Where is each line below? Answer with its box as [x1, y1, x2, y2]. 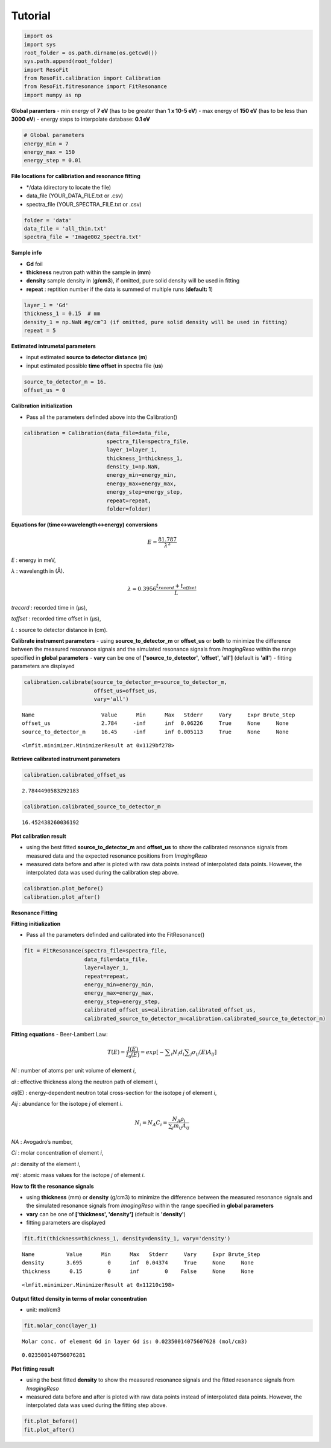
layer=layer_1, [84, 965, 129, 971]
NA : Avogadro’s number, [11, 1138, 73, 1145]
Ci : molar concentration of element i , [11, 1149, 104, 1156]
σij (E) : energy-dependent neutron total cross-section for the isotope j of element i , [11, 1089, 217, 1097]
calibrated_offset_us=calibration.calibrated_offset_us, [84, 1007, 256, 1013]
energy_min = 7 [24, 140, 69, 147]
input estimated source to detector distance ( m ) [26, 354, 148, 361]
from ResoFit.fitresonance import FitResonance [24, 83, 167, 90]
